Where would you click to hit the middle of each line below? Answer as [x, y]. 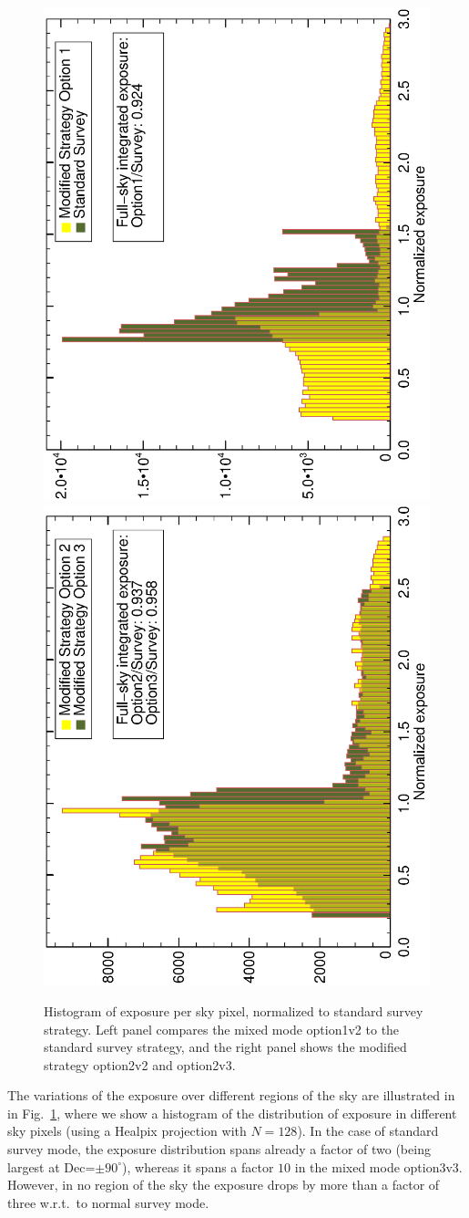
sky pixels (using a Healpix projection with [127, 1131]
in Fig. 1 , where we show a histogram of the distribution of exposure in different [232, 1113]
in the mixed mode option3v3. [378, 1166]
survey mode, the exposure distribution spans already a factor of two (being [219, 1149]
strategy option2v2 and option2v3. [140, 1064]
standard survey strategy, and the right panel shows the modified [225, 1047]
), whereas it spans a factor [198, 1166]
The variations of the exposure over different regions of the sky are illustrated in [231, 1095]
